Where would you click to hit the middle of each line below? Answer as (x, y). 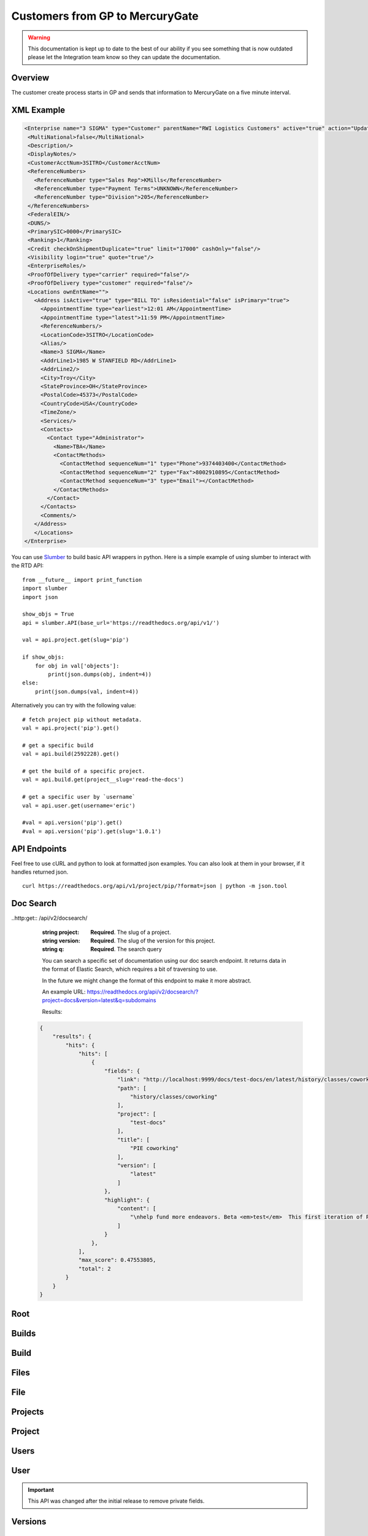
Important (41, 1490)
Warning (39, 37)
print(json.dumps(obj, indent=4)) (100, 675)
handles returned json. (40, 872)
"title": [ (133, 1139)
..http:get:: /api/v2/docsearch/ (49, 918)
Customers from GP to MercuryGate (105, 16)
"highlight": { (127, 1200)
